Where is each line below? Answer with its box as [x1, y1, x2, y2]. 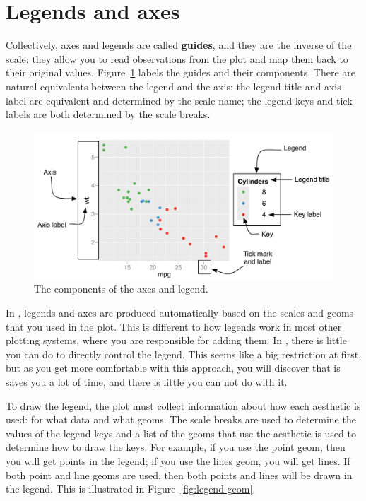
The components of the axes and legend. [34, 281, 208, 296]
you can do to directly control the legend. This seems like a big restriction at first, [6, 346, 361, 361]
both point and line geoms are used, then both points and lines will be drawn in [6, 467, 353, 482]
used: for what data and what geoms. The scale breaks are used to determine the [6, 412, 356, 427]
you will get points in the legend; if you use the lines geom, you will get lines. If [6, 453, 350, 468]
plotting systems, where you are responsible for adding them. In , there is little [6, 333, 347, 348]
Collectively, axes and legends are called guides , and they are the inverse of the [6, 37, 352, 52]
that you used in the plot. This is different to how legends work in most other [6, 319, 342, 334]
